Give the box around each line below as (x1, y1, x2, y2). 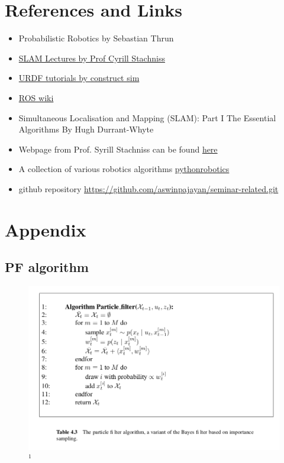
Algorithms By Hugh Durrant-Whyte (18, 123, 154, 135)
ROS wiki (18, 91, 54, 103)
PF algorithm (5, 258, 89, 276)
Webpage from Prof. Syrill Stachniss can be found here (18, 143, 218, 155)
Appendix (5, 217, 86, 241)
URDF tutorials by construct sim (18, 72, 140, 84)
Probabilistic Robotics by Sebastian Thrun (18, 32, 174, 44)
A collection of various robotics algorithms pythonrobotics (18, 163, 230, 175)
